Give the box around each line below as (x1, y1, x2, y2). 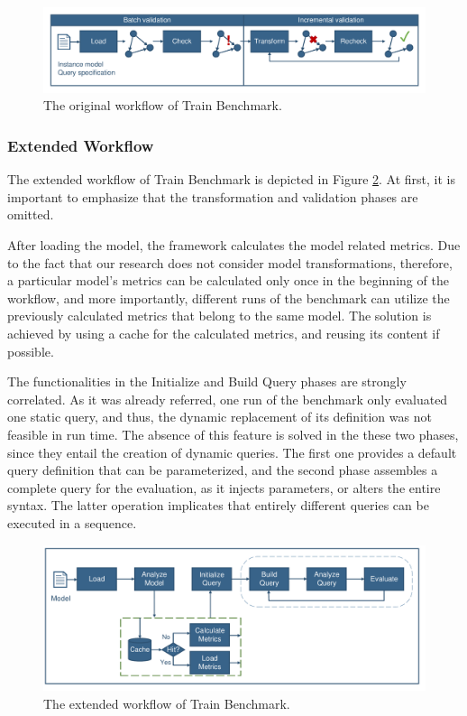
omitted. (7, 205, 54, 224)
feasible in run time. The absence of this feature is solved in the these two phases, (7, 424, 459, 443)
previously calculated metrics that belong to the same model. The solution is (7, 306, 432, 325)
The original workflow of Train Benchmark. (43, 96, 282, 115)
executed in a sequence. (7, 513, 137, 532)
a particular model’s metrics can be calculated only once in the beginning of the (7, 271, 449, 290)
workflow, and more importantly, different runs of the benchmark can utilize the (7, 288, 450, 307)
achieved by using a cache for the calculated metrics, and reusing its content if (7, 323, 440, 342)
